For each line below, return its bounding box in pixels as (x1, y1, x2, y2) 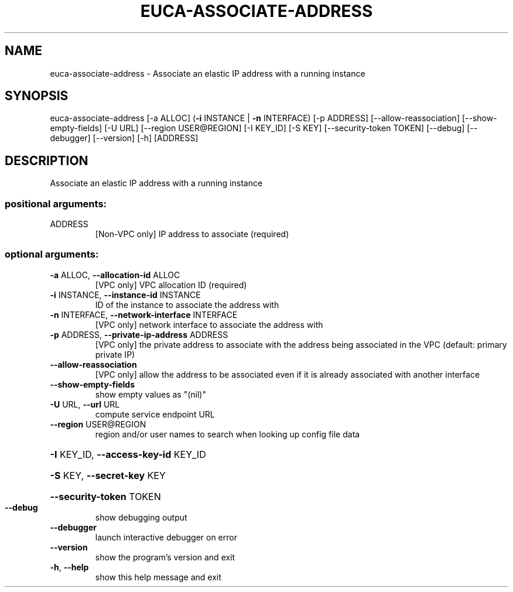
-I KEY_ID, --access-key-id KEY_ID (50, 448, 206, 460)
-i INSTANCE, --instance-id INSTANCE (50, 289, 201, 300)
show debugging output (95, 512, 187, 522)
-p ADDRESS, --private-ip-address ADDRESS (50, 329, 228, 340)
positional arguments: (5, 197, 107, 210)
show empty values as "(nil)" (95, 389, 206, 399)
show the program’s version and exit (95, 552, 235, 562)
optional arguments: (5, 248, 99, 261)
